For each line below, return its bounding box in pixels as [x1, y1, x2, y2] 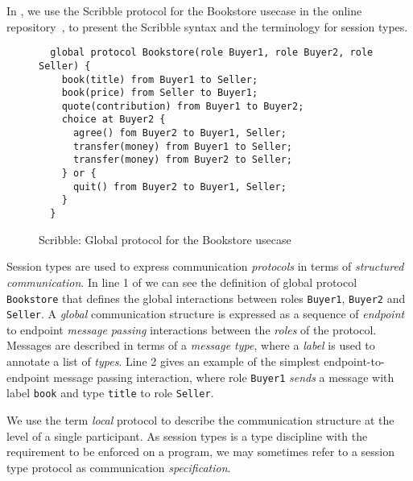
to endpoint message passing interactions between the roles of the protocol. [6, 321, 377, 338]
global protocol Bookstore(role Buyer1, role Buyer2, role [50, 47, 374, 59]
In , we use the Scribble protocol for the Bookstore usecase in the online [6, 2, 362, 19]
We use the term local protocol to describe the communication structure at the [6, 411, 394, 428]
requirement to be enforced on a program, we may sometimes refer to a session [6, 443, 395, 460]
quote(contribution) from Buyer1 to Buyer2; [61, 100, 304, 112]
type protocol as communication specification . [6, 458, 231, 475]
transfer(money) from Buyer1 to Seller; [72, 140, 292, 152]
